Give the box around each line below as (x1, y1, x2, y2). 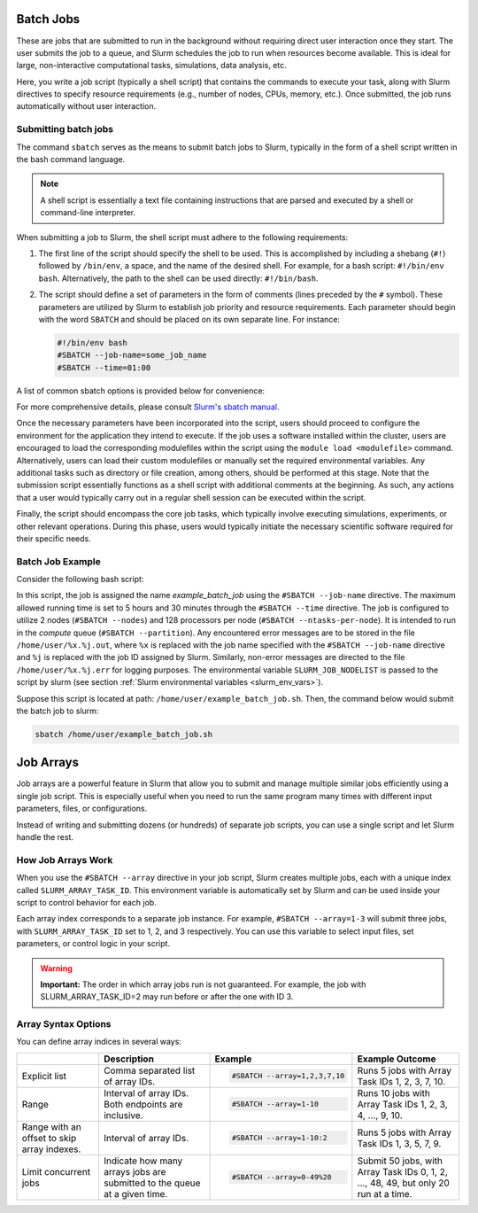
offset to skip (21, 1131, 77, 1144)
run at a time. (357, 1187, 412, 1200)
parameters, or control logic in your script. (16, 938, 171, 949)
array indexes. (21, 1143, 81, 1155)
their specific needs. (16, 533, 92, 544)
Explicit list (21, 1069, 66, 1082)
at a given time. (103, 1187, 168, 1200)
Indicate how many (103, 1155, 183, 1167)
